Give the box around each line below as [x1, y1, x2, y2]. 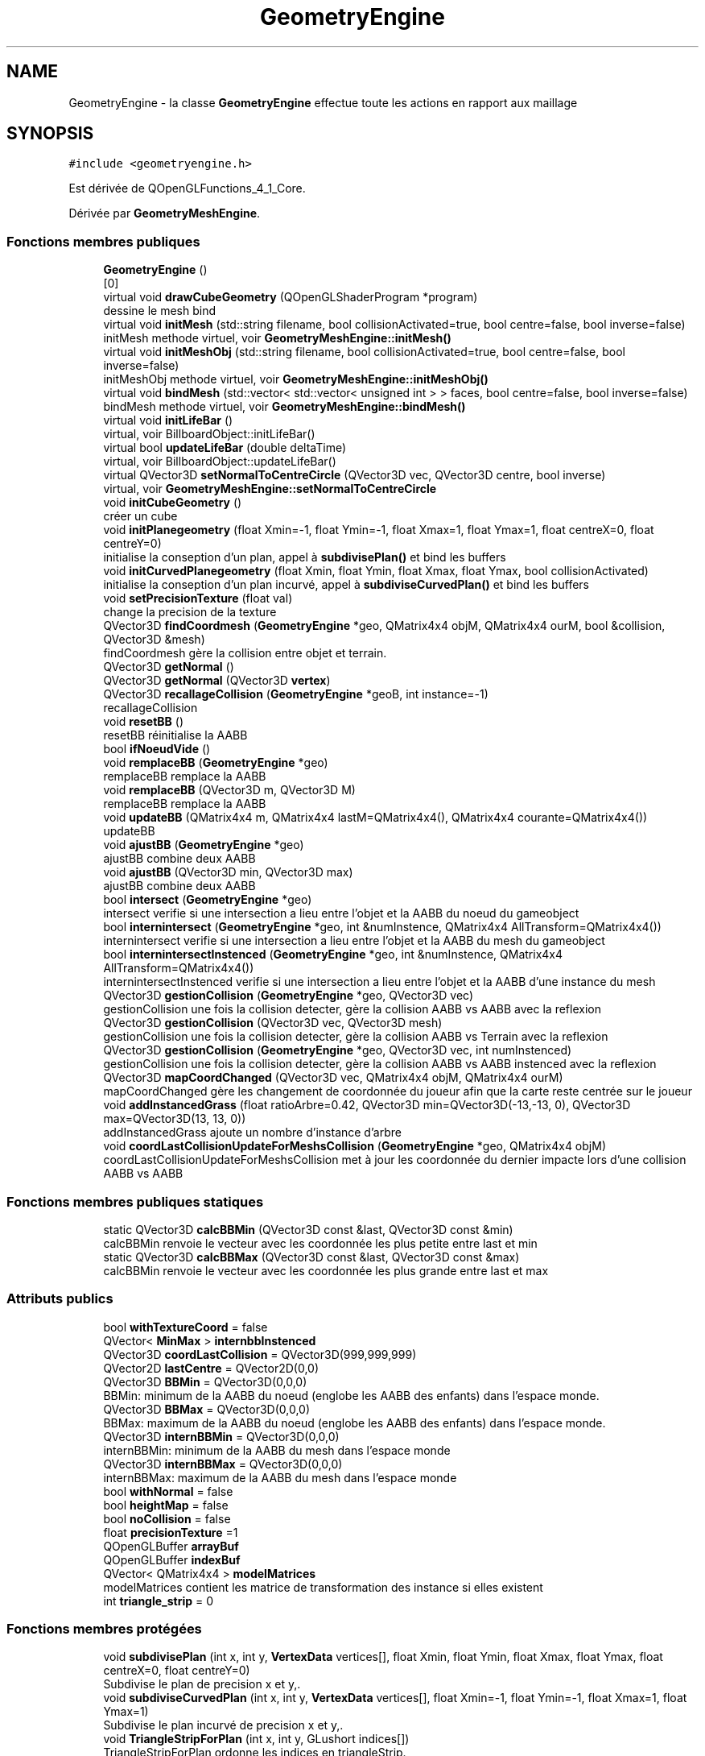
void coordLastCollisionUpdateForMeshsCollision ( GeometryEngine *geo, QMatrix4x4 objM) [103, 1139, 606, 1153]
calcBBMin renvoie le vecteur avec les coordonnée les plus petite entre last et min [103, 1236, 538, 1250]
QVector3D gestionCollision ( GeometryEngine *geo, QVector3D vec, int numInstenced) [103, 1043, 572, 1058]
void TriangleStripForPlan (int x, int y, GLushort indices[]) [103, 1732, 410, 1746]
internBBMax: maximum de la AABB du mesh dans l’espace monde [103, 1470, 457, 1485]
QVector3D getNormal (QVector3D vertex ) [103, 673, 331, 688]
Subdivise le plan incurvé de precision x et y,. [103, 1718, 344, 1733]
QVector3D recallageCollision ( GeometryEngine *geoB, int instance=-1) [103, 687, 489, 702]
